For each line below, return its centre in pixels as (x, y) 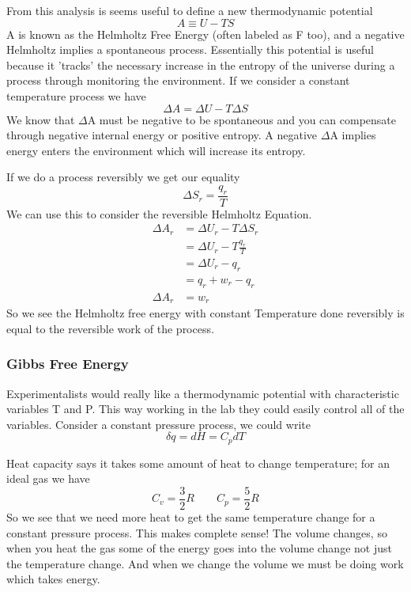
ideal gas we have (48, 478)
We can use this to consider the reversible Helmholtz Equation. (159, 213)
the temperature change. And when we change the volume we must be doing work (205, 563)
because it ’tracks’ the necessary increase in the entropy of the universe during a (201, 65)
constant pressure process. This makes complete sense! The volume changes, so (197, 532)
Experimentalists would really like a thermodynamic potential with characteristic (203, 393)
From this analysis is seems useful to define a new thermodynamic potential (190, 10)
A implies (353, 135)
